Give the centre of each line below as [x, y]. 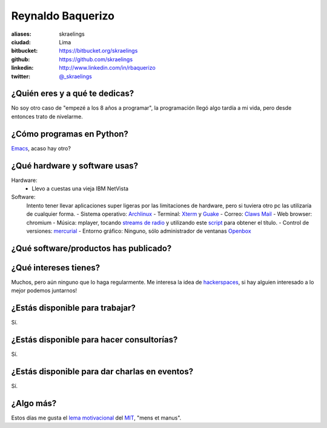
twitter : [21, 76]
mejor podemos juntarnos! [44, 290]
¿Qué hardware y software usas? [75, 166]
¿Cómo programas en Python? [70, 134]
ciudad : [21, 42]
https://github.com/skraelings [96, 59]
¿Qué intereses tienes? [55, 268]
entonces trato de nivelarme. [47, 116]
